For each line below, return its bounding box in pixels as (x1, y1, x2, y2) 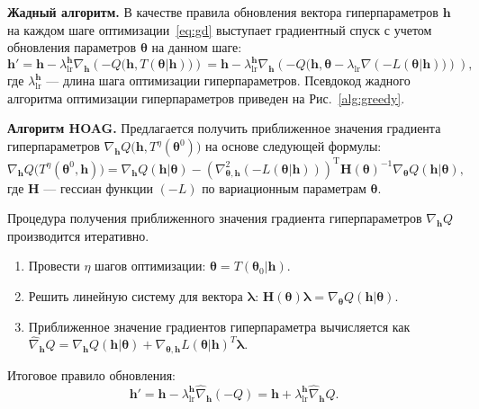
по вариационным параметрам (202, 178, 366, 197)
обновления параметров (7, 38, 137, 57)
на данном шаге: (151, 38, 242, 57)
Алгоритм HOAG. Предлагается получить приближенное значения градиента (7, 119, 441, 138)
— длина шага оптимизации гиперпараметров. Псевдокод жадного (46, 71, 411, 90)
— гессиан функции (43, 178, 153, 197)
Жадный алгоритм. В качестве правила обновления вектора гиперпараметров (7, 3, 438, 21)
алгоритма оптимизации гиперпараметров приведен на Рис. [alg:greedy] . (7, 88, 405, 107)
